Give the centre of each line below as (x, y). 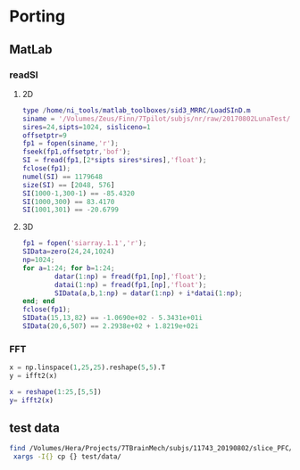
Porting (37, 16)
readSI (24, 75)
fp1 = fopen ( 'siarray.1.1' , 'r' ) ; (84, 243)
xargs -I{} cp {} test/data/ (67, 457)
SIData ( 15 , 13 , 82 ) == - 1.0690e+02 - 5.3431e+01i (112, 318)
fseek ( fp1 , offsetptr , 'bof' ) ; (76, 152)
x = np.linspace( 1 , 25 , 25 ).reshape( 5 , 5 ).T (87, 367)
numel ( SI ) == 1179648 (62, 177)
